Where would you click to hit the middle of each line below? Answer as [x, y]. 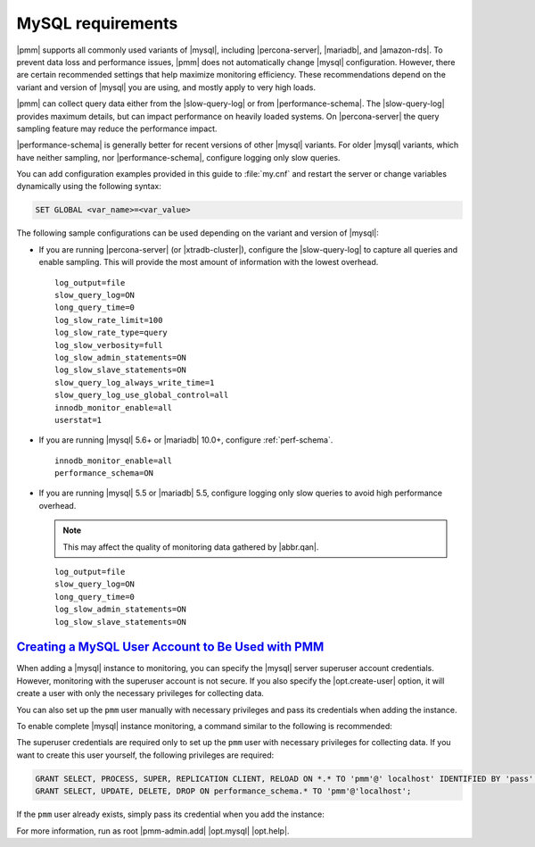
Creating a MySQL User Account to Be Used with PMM [170, 647]
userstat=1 [78, 420]
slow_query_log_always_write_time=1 [135, 382]
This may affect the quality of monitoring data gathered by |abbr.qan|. [191, 547]
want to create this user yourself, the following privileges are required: [145, 755]
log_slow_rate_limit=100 [109, 320]
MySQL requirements [97, 23]
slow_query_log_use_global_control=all [142, 395]
